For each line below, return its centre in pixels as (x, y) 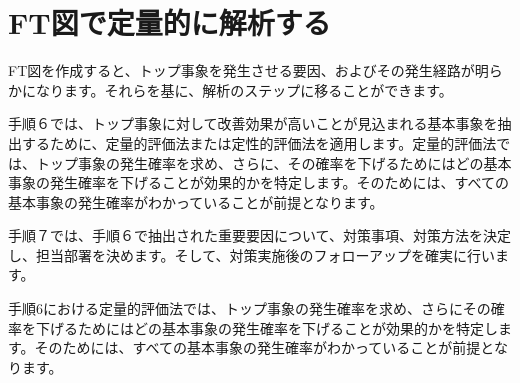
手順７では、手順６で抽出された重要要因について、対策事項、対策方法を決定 (259, 235)
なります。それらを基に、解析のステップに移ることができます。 (244, 89)
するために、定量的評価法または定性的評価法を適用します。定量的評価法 (259, 142)
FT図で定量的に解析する (169, 22)
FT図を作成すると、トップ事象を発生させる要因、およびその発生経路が (241, 70)
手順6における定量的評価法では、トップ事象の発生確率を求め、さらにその (249, 308)
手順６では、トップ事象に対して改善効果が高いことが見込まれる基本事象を (253, 123)
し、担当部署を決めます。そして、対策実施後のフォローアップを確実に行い (251, 254)
